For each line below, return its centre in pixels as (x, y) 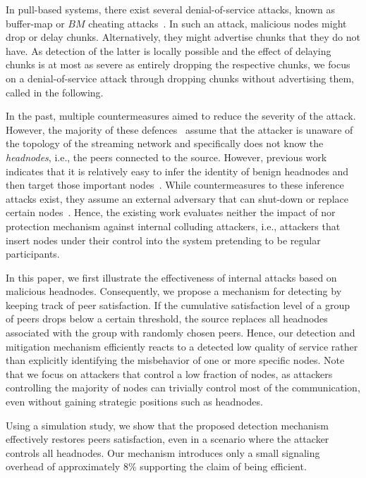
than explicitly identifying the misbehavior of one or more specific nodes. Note (175, 360)
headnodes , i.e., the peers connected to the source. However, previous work (166, 157)
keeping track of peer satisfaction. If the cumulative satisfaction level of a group (178, 304)
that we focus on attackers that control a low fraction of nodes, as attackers (169, 373)
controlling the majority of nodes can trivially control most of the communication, (183, 388)
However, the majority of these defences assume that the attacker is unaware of (179, 129)
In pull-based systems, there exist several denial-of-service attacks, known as (171, 9)
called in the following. (55, 92)
